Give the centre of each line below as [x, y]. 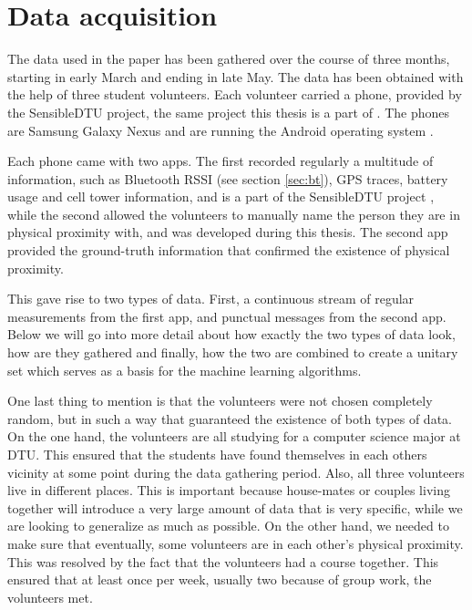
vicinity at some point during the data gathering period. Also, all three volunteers [236, 472]
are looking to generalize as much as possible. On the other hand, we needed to [228, 526]
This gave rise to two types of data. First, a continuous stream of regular [211, 299]
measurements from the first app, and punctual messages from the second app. [227, 316]
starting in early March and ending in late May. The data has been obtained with [236, 76]
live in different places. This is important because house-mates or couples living [229, 490]
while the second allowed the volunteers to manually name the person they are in [234, 214]
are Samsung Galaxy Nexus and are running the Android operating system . [221, 130]
